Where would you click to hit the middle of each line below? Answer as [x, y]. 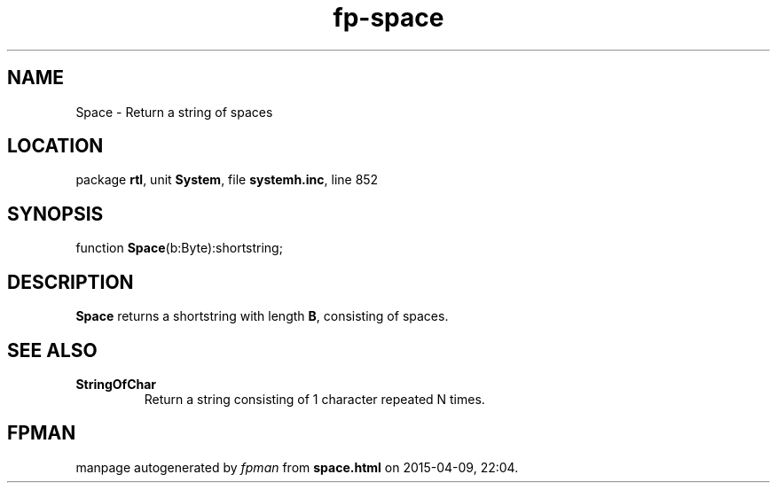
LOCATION [55, 146]
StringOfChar [116, 384]
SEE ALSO [52, 350]
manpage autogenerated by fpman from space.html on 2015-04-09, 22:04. [297, 467]
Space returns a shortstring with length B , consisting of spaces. [262, 316]
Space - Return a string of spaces [174, 112]
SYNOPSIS [55, 214]
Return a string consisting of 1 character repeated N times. [314, 399]
